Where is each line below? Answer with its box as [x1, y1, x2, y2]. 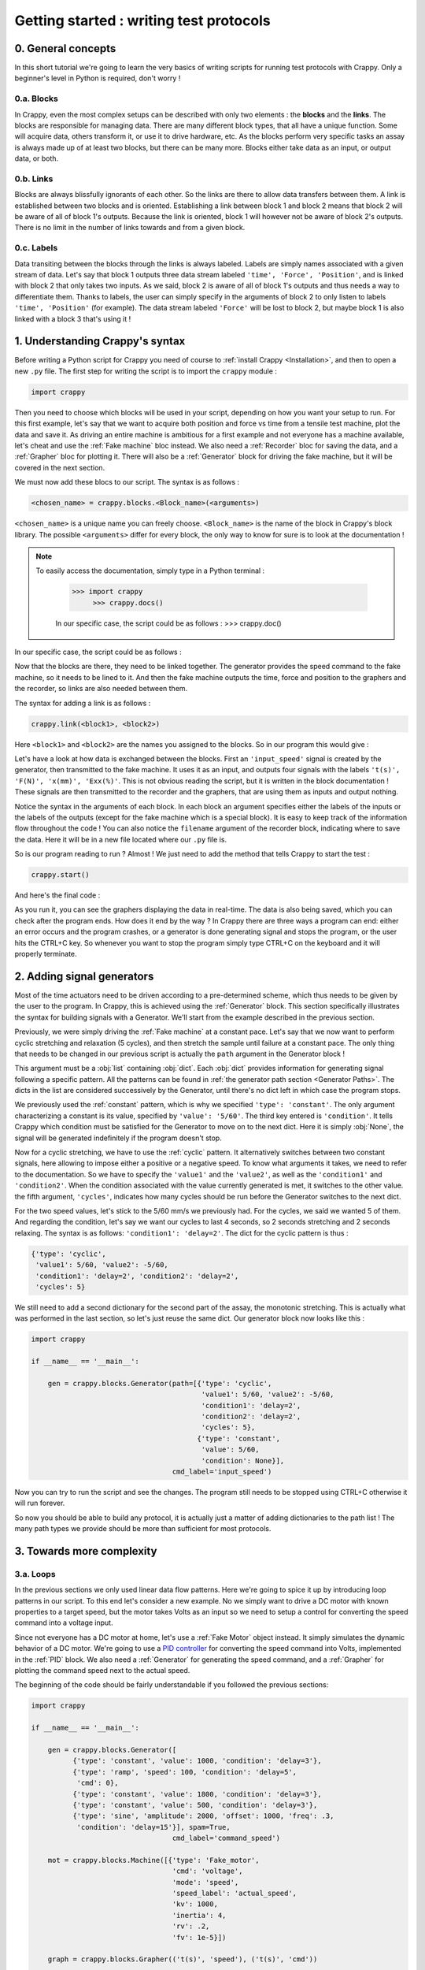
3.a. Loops [14, 1568, 56, 1579]
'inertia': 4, [172, 1911, 227, 1920]
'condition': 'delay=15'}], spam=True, [76, 1823, 231, 1831]
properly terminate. [14, 950, 78, 959]
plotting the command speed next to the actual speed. [14, 1666, 190, 1674]
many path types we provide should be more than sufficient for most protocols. [14, 1524, 272, 1533]
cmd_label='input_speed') [172, 1466, 272, 1476]
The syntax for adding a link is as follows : [14, 698, 151, 708]
